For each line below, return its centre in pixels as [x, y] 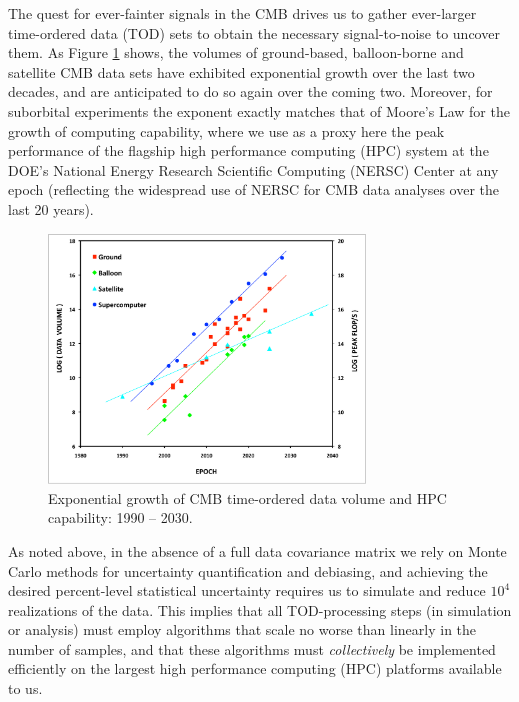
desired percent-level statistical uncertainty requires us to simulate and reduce [247, 590]
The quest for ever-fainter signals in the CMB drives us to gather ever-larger [242, 13]
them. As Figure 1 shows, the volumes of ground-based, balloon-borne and [236, 52]
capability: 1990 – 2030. [120, 517]
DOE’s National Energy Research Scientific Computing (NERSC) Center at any [253, 169]
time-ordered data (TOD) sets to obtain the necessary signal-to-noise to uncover [254, 32]
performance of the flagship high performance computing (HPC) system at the [248, 150]
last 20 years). [51, 208]
